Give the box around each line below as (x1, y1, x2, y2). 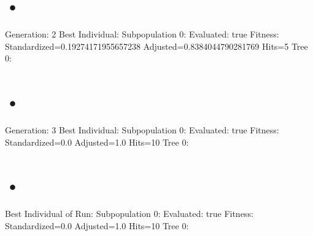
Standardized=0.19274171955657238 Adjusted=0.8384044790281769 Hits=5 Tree (5, 39, 308, 52)
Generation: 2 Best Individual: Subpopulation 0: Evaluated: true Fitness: (5, 28, 279, 41)
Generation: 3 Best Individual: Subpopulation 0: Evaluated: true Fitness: (5, 124, 279, 136)
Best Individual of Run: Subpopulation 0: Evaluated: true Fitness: (5, 207, 253, 220)
